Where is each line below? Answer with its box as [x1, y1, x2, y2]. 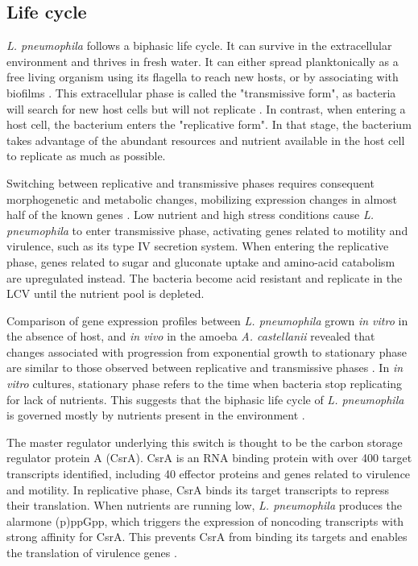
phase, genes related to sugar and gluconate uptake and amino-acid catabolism [6, 253, 395, 270]
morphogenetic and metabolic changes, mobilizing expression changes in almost [6, 190, 397, 207]
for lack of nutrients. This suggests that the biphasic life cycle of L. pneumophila [6, 390, 404, 407]
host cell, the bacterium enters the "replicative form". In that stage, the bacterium [6, 116, 412, 133]
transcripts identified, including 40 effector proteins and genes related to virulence [6, 465, 411, 482]
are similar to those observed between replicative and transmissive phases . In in [6, 359, 404, 376]
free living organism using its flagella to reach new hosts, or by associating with [6, 68, 399, 85]
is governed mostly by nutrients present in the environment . [6, 407, 305, 423]
